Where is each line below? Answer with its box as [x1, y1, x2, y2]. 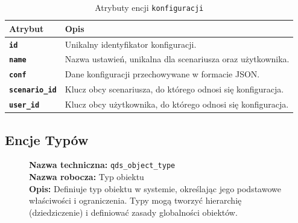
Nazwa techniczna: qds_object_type [29, 158, 176, 171]
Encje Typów [5, 130, 89, 149]
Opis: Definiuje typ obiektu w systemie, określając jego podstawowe [29, 182, 281, 195]
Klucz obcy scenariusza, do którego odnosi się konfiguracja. [65, 83, 284, 95]
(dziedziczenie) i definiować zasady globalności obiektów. [29, 205, 238, 218]
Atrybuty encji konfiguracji [95, 1, 204, 13]
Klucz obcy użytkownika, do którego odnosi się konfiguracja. [65, 98, 289, 111]
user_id [9, 101, 40, 110]
